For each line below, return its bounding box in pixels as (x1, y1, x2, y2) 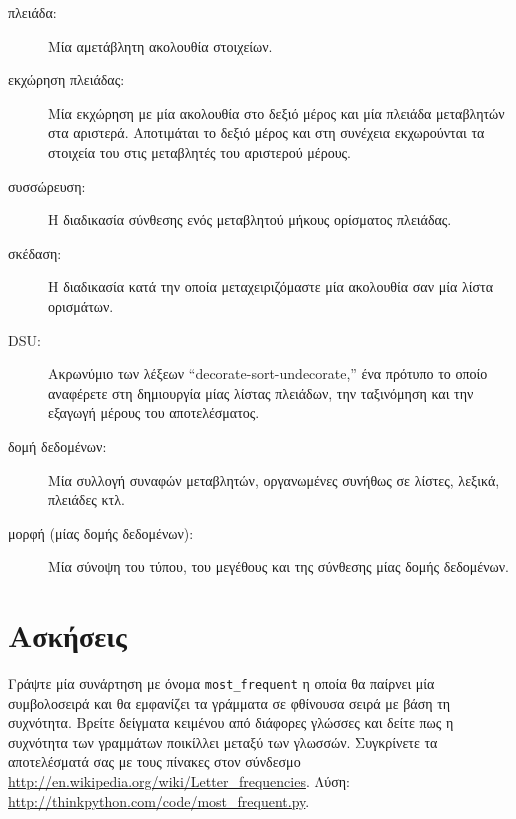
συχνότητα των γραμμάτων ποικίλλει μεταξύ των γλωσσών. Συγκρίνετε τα (8, 731, 438, 752)
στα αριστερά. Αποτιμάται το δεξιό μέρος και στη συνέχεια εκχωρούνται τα (48, 122, 485, 143)
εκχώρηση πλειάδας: (8, 69, 125, 90)
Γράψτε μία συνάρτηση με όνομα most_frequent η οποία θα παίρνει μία (8, 673, 435, 693)
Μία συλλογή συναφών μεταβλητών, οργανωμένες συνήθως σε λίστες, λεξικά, (48, 469, 500, 490)
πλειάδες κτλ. (48, 489, 125, 510)
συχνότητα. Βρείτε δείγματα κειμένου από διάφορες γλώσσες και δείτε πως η (8, 712, 454, 733)
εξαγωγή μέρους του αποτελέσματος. (48, 402, 260, 423)
